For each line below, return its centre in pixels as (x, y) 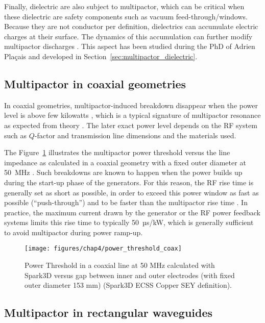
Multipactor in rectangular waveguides (109, 313)
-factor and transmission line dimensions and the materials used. (135, 135)
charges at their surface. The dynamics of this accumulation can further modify (128, 36)
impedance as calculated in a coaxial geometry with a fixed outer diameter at (125, 162)
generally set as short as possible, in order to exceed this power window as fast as (131, 192)
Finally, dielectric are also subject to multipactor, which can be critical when (124, 6)
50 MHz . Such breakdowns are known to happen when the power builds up (123, 172)
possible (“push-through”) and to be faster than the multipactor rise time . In (126, 202)
